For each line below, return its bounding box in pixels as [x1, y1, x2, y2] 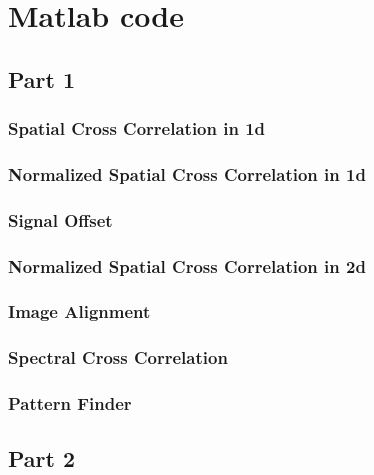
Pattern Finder [8, 391, 132, 416]
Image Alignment [8, 299, 151, 324]
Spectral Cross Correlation [8, 345, 228, 370]
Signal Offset [8, 207, 113, 232]
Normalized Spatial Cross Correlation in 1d [8, 161, 366, 186]
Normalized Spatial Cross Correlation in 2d [8, 253, 366, 278]
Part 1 [8, 63, 76, 94]
